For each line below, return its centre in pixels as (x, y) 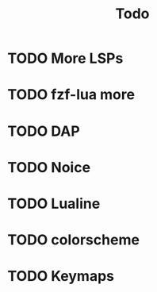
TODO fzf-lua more (71, 95)
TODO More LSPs (65, 58)
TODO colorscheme (74, 240)
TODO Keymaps (61, 277)
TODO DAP (44, 131)
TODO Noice (49, 167)
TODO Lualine (54, 204)
